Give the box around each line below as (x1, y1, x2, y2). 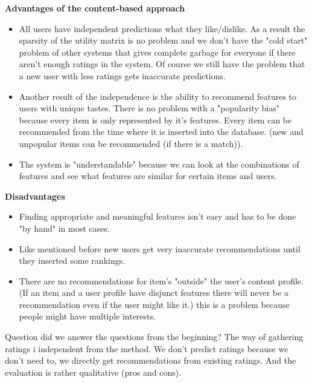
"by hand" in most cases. (19, 221, 110, 234)
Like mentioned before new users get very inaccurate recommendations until (19, 242, 301, 255)
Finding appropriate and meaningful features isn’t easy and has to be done (19, 210, 296, 223)
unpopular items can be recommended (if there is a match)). (19, 137, 243, 149)
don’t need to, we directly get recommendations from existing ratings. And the (5, 354, 296, 367)
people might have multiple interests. (19, 310, 156, 322)
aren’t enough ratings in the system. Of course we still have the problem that (19, 57, 305, 70)
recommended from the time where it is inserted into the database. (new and (19, 125, 304, 138)
